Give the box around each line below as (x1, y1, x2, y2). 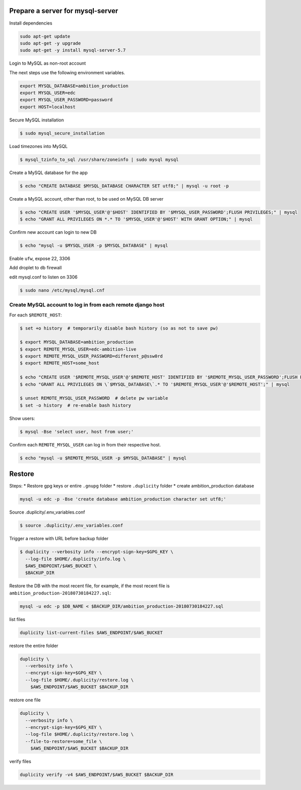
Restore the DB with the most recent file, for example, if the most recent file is (9, 583, 170, 589)
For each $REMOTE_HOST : (9, 311, 62, 318)
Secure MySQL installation (9, 117, 64, 123)
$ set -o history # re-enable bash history (20, 402, 131, 408)
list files (9, 616, 26, 622)
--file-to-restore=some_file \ (25, 738, 102, 744)
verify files (9, 758, 32, 764)
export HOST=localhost (20, 104, 76, 110)
